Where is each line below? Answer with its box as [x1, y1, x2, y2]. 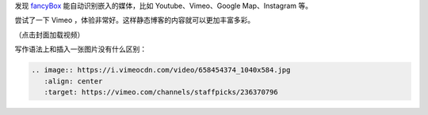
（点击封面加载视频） [14, 30, 85, 39]
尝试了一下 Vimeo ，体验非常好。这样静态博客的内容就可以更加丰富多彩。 [14, 16, 255, 25]
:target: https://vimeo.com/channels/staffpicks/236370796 [44, 87, 278, 96]
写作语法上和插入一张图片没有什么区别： [14, 44, 147, 54]
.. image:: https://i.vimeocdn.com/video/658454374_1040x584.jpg [31, 65, 291, 75]
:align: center [44, 76, 103, 86]
